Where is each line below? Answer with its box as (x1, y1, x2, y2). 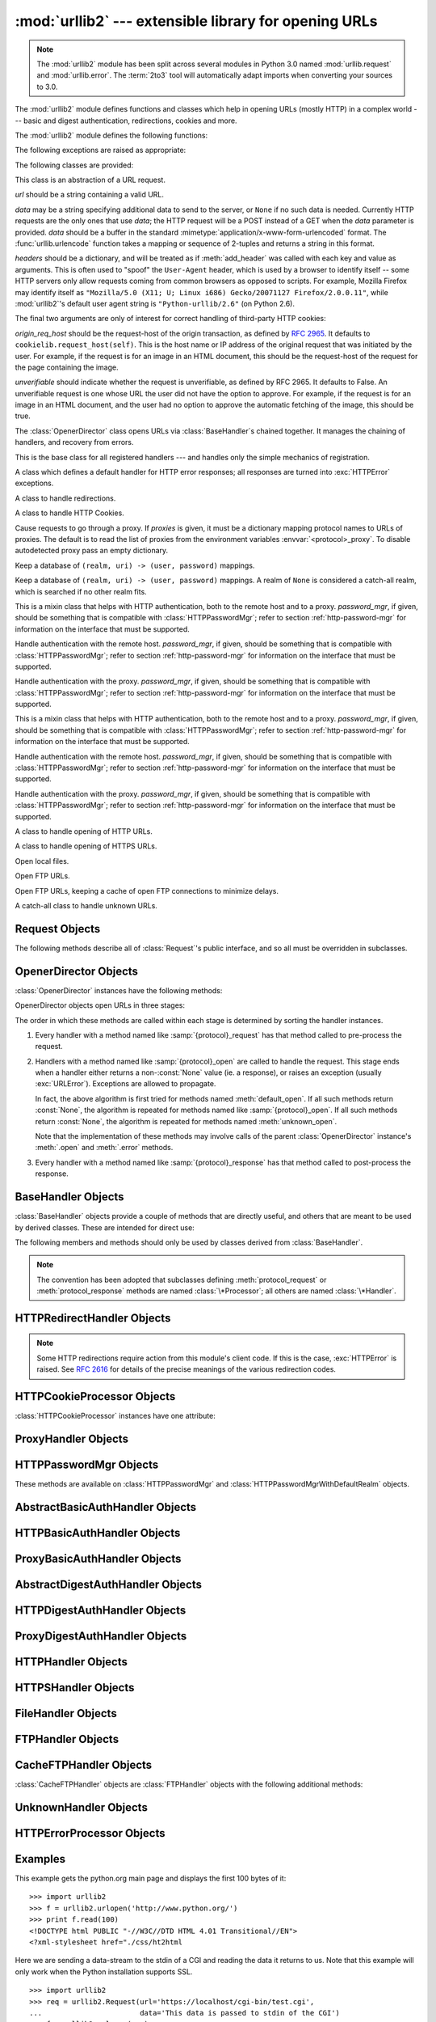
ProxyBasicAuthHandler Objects (15, 1551, 182, 1565)
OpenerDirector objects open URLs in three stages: (15, 1000, 186, 1010)
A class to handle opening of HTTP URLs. (15, 826, 153, 836)
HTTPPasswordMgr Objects (15, 1458, 159, 1471)
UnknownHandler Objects (15, 1800, 149, 1814)
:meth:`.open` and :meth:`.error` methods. (35, 1143, 174, 1153)
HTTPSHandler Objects (15, 1681, 135, 1694)
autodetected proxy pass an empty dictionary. (15, 546, 169, 556)
